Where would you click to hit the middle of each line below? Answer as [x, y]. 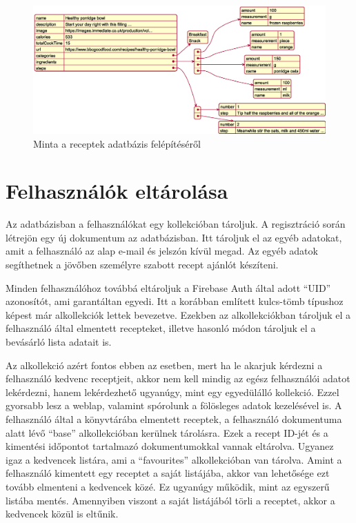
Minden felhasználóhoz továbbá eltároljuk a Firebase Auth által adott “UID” [168, 287]
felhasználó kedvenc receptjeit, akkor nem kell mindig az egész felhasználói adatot [178, 378]
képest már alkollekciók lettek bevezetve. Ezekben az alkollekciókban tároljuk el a [178, 314]
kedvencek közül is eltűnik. [62, 514]
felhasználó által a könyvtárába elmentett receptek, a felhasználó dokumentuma [174, 418]
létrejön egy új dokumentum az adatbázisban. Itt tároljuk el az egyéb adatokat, [174, 237]
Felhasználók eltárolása [117, 191]
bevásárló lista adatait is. [59, 341]
